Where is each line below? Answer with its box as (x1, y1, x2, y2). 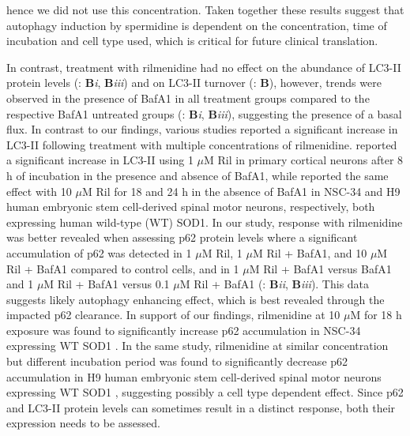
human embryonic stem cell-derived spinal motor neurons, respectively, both (6, 198, 375, 215)
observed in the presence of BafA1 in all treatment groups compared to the (6, 89, 370, 106)
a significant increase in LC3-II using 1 (6, 152, 194, 168)
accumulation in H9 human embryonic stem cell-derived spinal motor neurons (6, 368, 382, 385)
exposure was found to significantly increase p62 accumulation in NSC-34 (6, 321, 361, 338)
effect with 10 (6, 182, 72, 199)
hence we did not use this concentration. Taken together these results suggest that (6, 2, 404, 17)
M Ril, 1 (201, 244, 243, 261)
